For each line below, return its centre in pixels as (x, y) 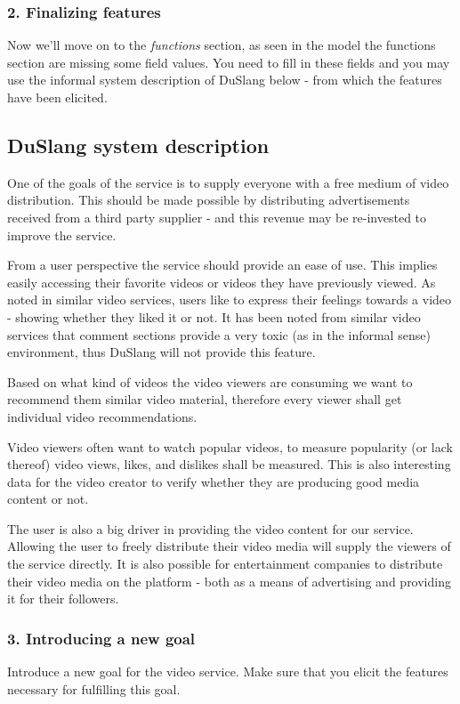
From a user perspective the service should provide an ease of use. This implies (222, 265)
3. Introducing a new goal (101, 638)
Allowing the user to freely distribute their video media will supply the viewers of (229, 546)
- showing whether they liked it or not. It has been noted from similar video (214, 316)
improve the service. (62, 235)
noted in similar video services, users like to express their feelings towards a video (230, 299)
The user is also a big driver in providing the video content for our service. (210, 528)
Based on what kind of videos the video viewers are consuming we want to (210, 381)
